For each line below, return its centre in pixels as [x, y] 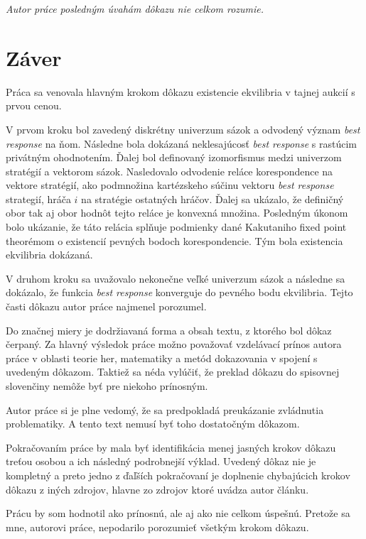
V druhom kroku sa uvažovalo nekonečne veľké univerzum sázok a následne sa [176, 278]
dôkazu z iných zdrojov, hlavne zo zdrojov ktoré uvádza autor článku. [157, 489]
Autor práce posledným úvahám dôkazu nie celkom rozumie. [135, 9]
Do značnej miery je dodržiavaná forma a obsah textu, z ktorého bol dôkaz [169, 330]
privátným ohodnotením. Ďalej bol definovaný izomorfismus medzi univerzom [174, 157]
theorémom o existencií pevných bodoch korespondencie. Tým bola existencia [174, 240]
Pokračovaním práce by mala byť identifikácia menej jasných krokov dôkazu [171, 447]
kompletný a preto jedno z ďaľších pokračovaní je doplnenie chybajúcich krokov [178, 475]
